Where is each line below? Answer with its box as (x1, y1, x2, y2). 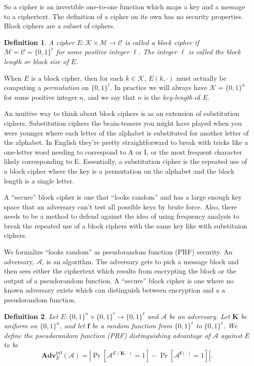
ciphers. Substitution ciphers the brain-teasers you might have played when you (4, 117, 242, 128)
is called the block (189, 46, 241, 57)
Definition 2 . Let (4, 311, 58, 321)
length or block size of (4, 56, 69, 66)
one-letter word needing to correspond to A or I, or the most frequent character (4, 146, 242, 157)
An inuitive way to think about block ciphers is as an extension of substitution (4, 108, 239, 118)
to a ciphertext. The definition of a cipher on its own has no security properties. (4, 11, 243, 21)
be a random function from (92, 320, 172, 331)
